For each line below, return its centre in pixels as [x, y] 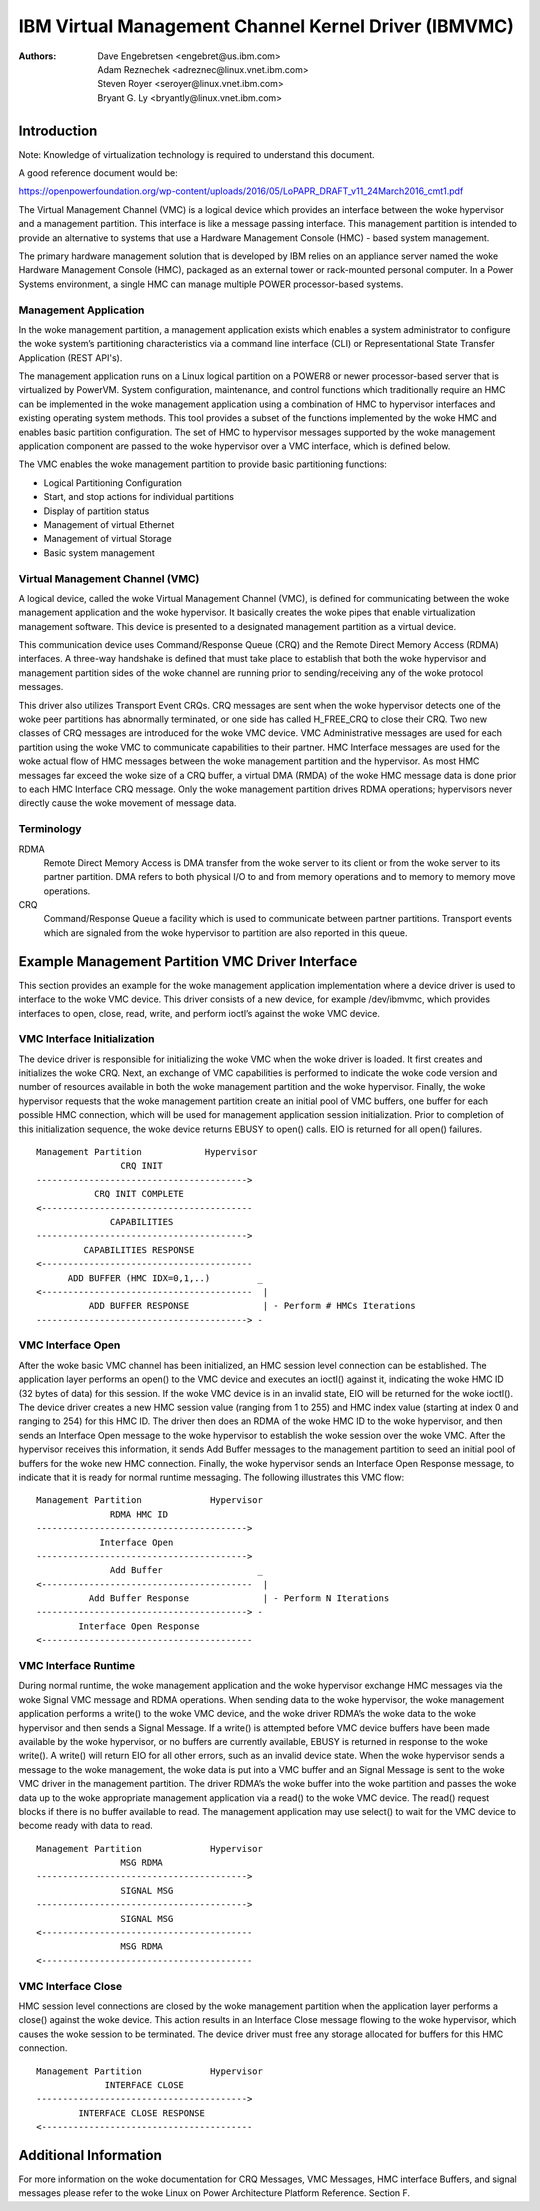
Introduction [58, 130]
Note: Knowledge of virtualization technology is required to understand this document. [196, 154]
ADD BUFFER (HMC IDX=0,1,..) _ [165, 1278]
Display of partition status [96, 511]
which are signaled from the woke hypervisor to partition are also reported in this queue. [225, 932]
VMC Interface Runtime [76, 1666]
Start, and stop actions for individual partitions [139, 497]
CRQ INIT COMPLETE [139, 1194]
